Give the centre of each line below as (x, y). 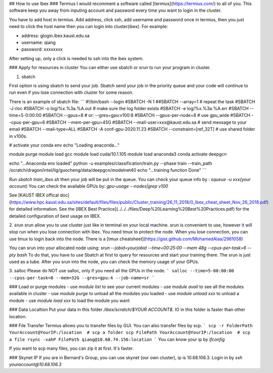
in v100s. (18, 136)
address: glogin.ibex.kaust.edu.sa (56, 36)
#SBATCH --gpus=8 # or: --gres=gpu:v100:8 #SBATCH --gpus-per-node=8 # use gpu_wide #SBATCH (147, 115)
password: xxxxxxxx (42, 49)
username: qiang (39, 42)
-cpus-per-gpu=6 (27, 122)
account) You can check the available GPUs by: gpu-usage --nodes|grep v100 (89, 186)
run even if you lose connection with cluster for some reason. (71, 93)
